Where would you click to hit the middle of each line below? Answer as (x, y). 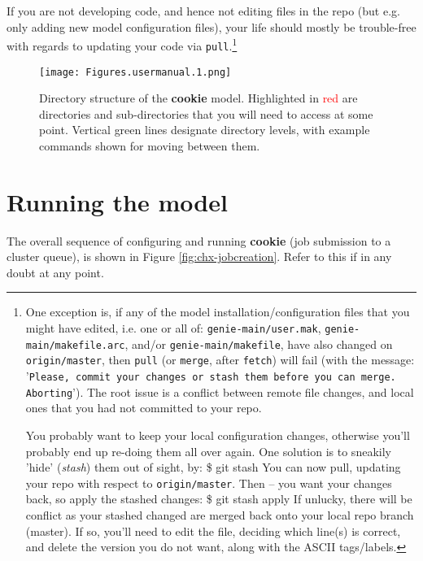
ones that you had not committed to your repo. (144, 408)
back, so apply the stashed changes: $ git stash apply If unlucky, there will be (219, 499)
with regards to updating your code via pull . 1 (122, 44)
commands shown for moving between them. (150, 145)
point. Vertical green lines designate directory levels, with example (205, 130)
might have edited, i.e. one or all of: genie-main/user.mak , (173, 328)
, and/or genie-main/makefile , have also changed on (259, 344)
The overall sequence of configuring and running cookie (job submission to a (199, 240)
